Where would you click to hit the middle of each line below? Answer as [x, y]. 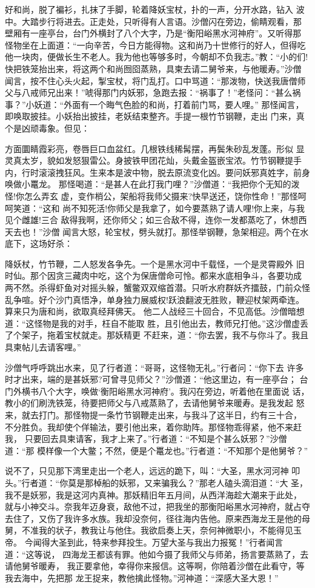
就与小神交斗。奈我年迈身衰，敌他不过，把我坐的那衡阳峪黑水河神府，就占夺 [157, 506]
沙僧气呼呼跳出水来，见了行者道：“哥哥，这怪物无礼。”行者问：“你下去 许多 [154, 367]
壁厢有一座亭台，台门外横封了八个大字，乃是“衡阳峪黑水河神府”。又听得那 [153, 33]
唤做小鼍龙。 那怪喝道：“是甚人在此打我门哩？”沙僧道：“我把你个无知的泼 [152, 184]
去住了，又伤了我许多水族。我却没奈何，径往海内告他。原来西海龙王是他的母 [157, 518]
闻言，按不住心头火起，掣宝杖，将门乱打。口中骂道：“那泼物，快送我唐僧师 [155, 80]
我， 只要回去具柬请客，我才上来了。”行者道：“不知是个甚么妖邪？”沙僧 [146, 439]
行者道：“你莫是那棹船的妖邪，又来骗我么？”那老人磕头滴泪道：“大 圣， [165, 482]
